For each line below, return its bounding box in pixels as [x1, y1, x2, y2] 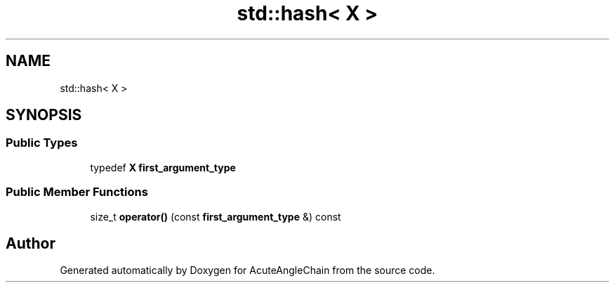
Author [6, 234, 55, 252]
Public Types [6, 136, 78, 150]
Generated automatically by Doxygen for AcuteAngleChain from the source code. [60, 264, 435, 277]
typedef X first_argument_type [90, 161, 236, 174]
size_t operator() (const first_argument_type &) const [90, 210, 341, 223]
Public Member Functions [6, 185, 148, 199]
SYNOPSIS [6, 106, 82, 124]
